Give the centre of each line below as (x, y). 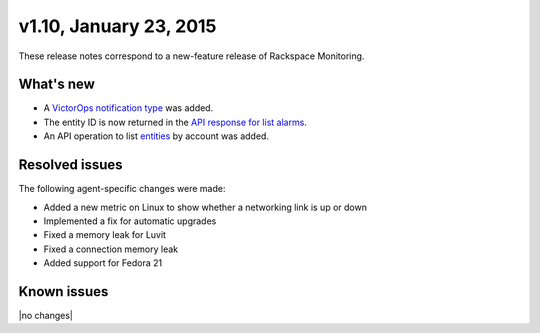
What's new (56, 84)
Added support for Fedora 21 (103, 263)
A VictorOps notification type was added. (128, 108)
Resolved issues (71, 165)
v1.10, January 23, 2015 (117, 26)
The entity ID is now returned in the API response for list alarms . (175, 122)
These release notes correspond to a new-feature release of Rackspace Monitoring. (191, 56)
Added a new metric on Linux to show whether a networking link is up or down (205, 207)
